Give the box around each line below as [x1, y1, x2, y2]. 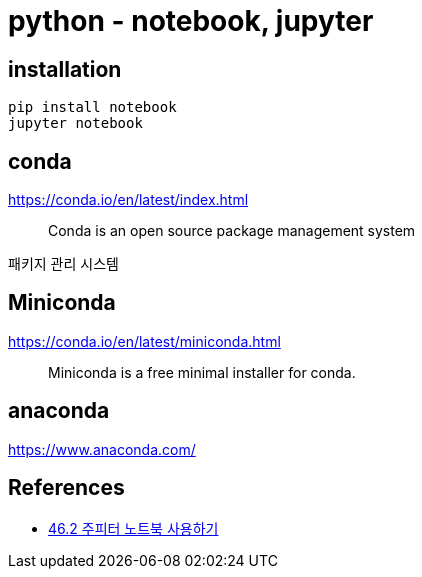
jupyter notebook [8, 115, 143, 132]
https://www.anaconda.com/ [8, 440, 196, 458]
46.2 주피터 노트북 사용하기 [48, 519, 219, 537]
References [8, 475, 125, 501]
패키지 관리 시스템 [8, 255, 119, 273]
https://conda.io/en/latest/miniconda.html [8, 332, 281, 350]
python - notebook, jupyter [8, 4, 374, 38]
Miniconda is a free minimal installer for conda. [48, 363, 356, 381]
